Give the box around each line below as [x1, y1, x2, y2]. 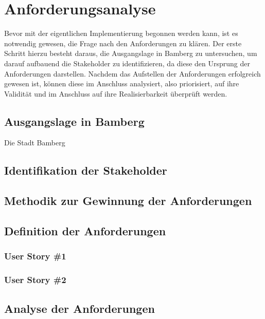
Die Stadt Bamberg [4, 137, 65, 148]
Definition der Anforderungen [4, 223, 166, 239]
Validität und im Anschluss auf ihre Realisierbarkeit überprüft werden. [4, 88, 227, 99]
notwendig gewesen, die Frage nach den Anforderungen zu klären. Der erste [4, 37, 242, 48]
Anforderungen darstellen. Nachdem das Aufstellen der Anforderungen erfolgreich [4, 68, 261, 79]
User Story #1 [4, 250, 66, 262]
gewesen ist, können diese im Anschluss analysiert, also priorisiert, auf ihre [4, 78, 239, 89]
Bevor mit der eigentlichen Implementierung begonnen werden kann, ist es [4, 28, 238, 39]
